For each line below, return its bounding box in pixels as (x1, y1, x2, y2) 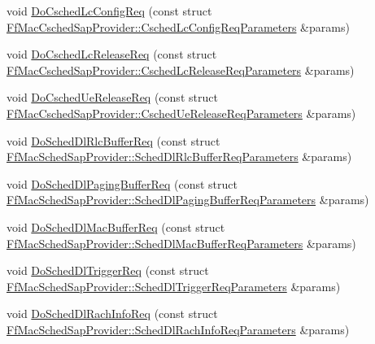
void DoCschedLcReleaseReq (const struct (7, 46, 217, 63)
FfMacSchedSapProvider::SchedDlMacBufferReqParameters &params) (7, 234, 356, 251)
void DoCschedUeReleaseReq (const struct (7, 89, 218, 106)
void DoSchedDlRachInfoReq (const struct (7, 305, 218, 322)
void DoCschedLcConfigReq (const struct (7, 2, 212, 19)
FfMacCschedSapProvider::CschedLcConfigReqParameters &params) (7, 18, 350, 35)
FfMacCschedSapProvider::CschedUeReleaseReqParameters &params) (7, 104, 356, 121)
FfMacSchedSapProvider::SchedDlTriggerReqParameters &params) (7, 277, 341, 294)
